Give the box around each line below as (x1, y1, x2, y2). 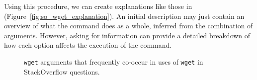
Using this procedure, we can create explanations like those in (4, 1, 192, 11)
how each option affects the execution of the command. (4, 40, 172, 50)
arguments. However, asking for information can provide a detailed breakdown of (4, 30, 251, 40)
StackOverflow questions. (24, 66, 100, 77)
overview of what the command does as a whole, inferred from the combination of (4, 20, 253, 31)
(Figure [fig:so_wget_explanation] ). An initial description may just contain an (4, 10, 245, 21)
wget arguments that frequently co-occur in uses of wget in (24, 56, 203, 67)
